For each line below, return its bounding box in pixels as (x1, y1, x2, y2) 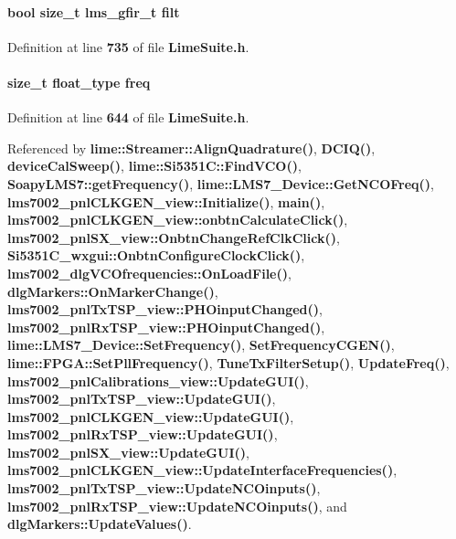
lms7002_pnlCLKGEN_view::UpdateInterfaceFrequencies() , (7, 460, 398, 480)
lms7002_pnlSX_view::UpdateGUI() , (7, 442, 249, 461)
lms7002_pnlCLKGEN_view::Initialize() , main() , (7, 192, 325, 211)
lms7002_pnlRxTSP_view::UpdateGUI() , (7, 425, 278, 444)
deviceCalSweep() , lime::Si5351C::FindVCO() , (7, 156, 302, 175)
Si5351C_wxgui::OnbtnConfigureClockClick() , (7, 246, 305, 265)
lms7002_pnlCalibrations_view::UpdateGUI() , (7, 371, 309, 390)
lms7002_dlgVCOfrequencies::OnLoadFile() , (7, 263, 292, 282)
